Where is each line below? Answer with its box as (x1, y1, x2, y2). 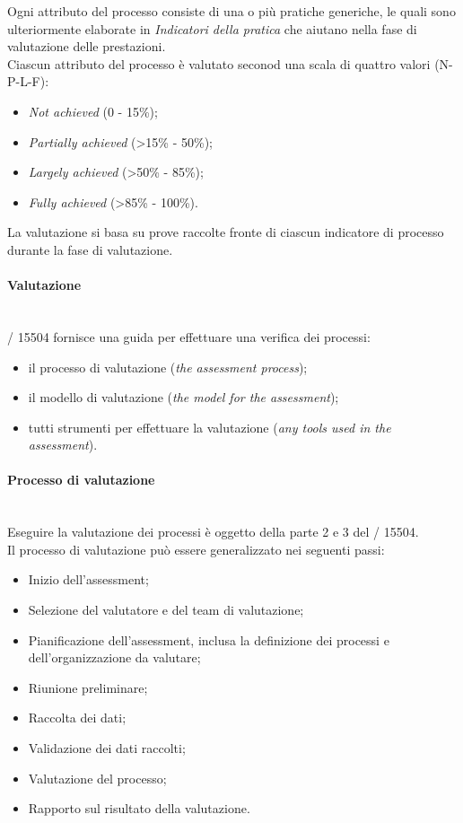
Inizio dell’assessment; (28, 570, 149, 589)
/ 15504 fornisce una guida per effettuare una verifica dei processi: (7, 327, 371, 346)
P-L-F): (7, 72, 49, 91)
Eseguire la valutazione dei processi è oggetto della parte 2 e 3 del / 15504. (7, 522, 419, 541)
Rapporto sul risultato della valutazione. (28, 799, 250, 818)
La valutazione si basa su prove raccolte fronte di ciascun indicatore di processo (7, 223, 444, 241)
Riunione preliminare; (28, 678, 148, 696)
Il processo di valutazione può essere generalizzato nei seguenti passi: (7, 539, 385, 558)
